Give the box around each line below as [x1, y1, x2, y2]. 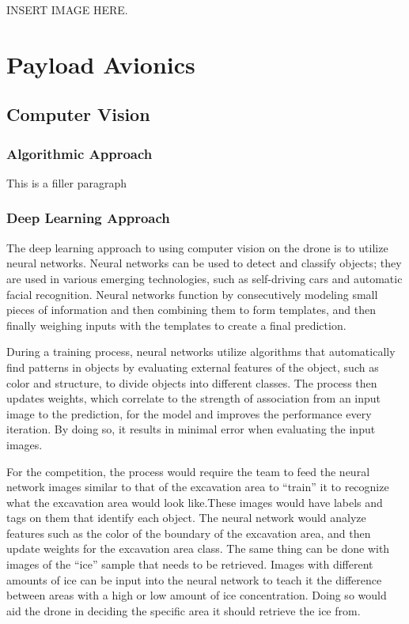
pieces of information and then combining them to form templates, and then [6, 301, 376, 318]
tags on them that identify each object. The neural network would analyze [6, 509, 366, 526]
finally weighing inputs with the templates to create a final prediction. [6, 316, 347, 333]
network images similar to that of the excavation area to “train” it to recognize [6, 478, 389, 495]
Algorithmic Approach [6, 143, 153, 163]
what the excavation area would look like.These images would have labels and [6, 494, 383, 510]
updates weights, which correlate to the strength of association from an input [6, 390, 381, 407]
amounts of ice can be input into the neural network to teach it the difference [6, 571, 382, 588]
